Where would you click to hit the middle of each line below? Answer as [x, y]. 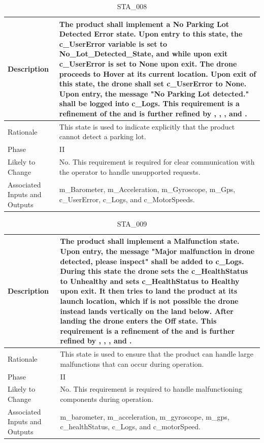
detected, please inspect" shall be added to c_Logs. [152, 261]
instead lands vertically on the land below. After [147, 311]
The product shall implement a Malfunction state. [150, 241]
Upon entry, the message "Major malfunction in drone [157, 251]
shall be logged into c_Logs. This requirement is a [149, 103]
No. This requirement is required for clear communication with [157, 162]
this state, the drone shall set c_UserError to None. [153, 84]
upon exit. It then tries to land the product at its [149, 291]
